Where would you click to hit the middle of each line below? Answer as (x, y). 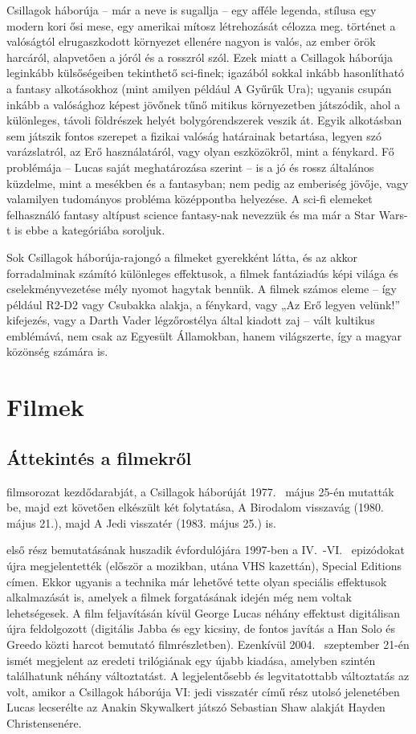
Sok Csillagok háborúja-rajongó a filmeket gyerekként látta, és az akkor (182, 257)
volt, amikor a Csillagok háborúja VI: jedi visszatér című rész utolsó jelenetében (203, 691)
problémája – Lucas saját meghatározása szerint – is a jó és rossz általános (190, 167)
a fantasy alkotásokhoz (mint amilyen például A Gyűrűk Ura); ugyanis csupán (199, 88)
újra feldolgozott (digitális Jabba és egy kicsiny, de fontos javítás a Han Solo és (201, 628)
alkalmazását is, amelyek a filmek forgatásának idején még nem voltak (179, 597)
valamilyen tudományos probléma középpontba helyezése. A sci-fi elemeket (190, 199)
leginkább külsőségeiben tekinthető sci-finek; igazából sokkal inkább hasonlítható (206, 73)
